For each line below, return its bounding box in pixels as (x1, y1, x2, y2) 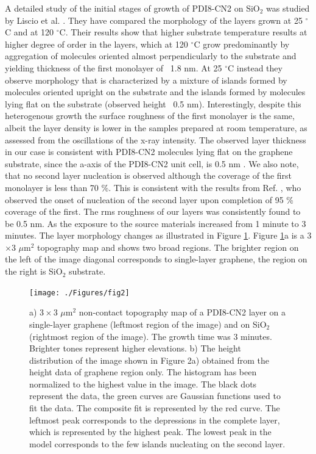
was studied (266, 2, 310, 14)
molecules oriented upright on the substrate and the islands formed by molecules (5, 85, 306, 98)
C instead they (228, 61, 283, 74)
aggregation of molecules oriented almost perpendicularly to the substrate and (5, 49, 297, 62)
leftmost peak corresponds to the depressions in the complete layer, (29, 413, 280, 426)
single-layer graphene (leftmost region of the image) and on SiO (29, 317, 267, 330)
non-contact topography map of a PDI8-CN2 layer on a (79, 306, 286, 319)
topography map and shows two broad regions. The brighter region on (37, 240, 299, 253)
